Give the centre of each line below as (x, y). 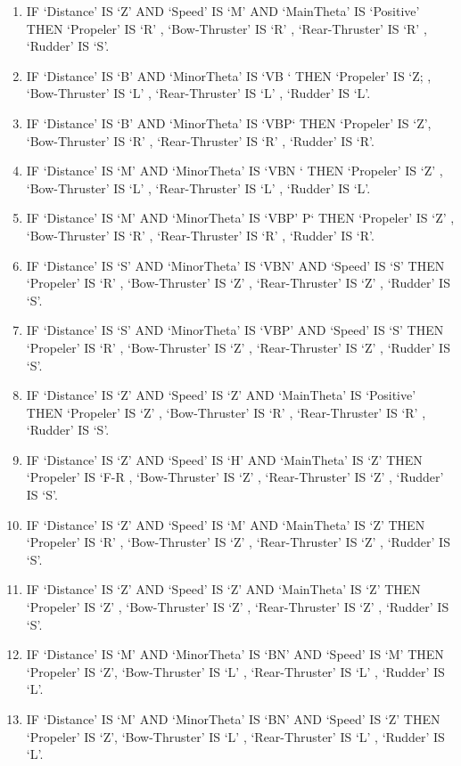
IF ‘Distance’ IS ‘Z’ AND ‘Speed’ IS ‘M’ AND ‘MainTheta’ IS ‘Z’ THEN (226, 524)
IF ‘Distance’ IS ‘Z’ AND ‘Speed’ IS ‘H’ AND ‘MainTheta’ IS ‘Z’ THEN (224, 459)
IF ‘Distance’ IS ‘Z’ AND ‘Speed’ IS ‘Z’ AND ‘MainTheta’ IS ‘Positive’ (221, 395)
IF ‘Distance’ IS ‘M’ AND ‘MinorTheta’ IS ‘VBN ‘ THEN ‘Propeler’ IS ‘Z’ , (235, 171)
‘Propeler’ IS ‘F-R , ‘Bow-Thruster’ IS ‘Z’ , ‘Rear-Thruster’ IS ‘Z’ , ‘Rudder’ (235, 477)
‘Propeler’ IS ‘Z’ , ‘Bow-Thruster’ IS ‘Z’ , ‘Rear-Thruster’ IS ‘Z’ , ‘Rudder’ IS (238, 607)
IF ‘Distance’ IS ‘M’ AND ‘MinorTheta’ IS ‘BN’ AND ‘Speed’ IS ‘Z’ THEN (233, 719)
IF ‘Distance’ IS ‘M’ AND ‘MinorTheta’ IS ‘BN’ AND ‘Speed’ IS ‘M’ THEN (235, 654)
